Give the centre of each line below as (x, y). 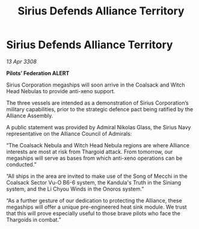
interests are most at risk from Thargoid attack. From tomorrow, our (90, 151)
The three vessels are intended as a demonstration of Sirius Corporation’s (97, 103)
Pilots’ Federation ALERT (38, 73)
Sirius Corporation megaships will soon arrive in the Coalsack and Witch (96, 85)
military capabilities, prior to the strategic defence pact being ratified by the (100, 109)
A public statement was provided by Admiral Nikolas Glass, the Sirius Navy (99, 127)
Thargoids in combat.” (34, 219)
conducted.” (22, 164)
